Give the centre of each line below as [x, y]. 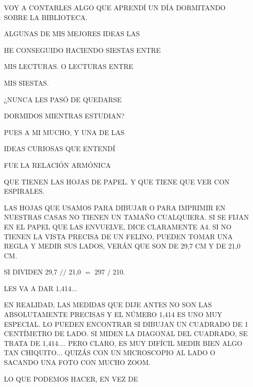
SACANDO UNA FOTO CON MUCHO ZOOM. [77, 362]
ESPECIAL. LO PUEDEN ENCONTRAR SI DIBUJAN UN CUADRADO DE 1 [126, 324]
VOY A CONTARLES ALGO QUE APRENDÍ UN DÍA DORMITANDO [115, 7]
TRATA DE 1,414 [31, 343]
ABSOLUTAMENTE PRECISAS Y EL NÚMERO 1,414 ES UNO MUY [113, 314]
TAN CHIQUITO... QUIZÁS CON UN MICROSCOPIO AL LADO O [110, 353]
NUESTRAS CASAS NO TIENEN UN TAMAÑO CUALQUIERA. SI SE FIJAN [126, 217]
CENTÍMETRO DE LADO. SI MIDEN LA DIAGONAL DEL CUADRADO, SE [126, 333]
